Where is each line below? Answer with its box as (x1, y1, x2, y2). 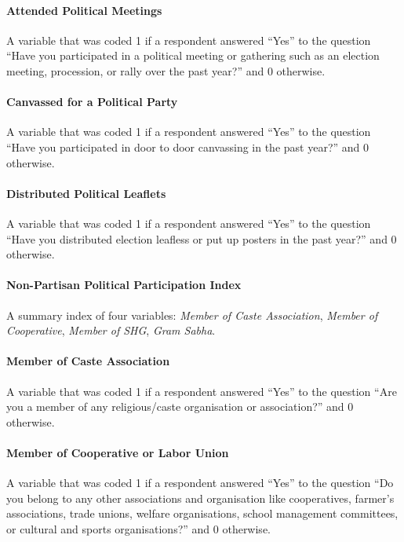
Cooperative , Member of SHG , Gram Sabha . (6, 322, 216, 339)
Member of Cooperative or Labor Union (6, 444, 229, 460)
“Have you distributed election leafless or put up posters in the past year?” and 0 (6, 230, 397, 247)
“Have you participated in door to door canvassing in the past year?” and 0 (6, 138, 369, 155)
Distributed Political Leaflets (6, 185, 166, 201)
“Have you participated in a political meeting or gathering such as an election (6, 47, 380, 64)
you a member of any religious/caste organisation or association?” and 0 (6, 398, 354, 415)
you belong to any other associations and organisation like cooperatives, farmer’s (6, 489, 395, 506)
